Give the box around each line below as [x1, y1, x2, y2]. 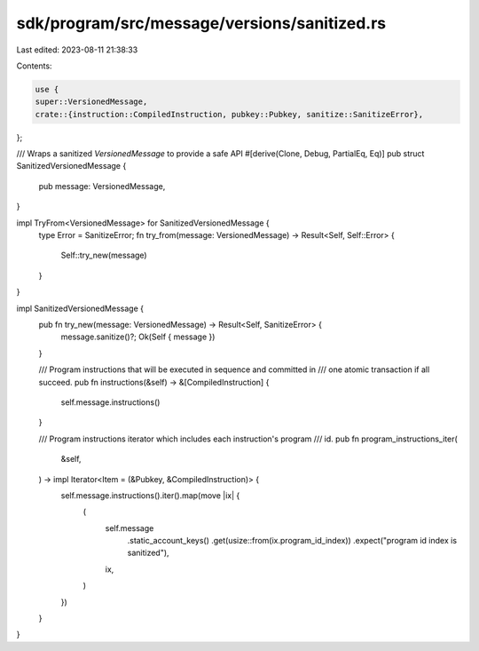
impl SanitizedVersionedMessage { [16, 303, 144, 314]
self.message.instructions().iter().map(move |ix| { [60, 489, 240, 501]
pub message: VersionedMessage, [38, 180, 166, 191]
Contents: [16, 60, 52, 71]
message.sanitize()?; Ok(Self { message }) [60, 331, 216, 342]
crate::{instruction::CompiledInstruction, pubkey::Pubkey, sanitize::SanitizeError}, [35, 109, 424, 119]
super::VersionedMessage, [35, 97, 148, 107]
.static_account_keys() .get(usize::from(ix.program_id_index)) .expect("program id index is [127, 536, 457, 546]
